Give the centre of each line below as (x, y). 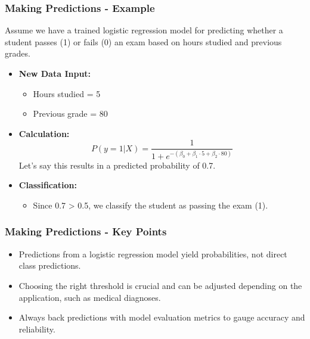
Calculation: (44, 133)
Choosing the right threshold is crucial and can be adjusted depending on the (160, 285)
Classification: (48, 185)
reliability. (37, 329)
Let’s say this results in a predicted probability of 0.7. (117, 165)
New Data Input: (55, 73)
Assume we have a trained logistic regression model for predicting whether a (144, 30)
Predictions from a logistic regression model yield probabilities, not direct (153, 254)
